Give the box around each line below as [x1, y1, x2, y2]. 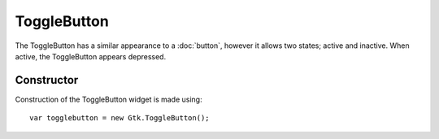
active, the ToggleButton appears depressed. [15, 51, 167, 61]
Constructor [15, 73, 79, 87]
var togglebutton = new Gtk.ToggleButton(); [29, 114, 211, 123]
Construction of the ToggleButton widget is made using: [15, 94, 202, 104]
